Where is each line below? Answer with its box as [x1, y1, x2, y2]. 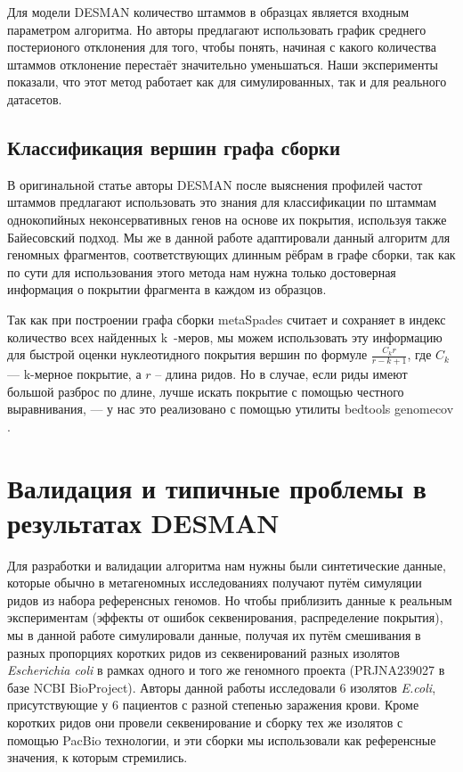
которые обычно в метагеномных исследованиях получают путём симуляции [7, 573, 422, 592]
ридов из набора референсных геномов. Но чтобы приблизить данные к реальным [7, 590, 452, 609]
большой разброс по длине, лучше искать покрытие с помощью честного [7, 382, 404, 400]
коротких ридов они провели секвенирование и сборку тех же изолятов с [7, 712, 403, 731]
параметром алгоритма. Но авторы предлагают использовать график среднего [7, 20, 426, 38]
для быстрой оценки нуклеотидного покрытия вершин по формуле [7, 345, 368, 364]
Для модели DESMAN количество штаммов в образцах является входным [7, 3, 410, 21]
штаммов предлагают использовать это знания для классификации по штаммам [7, 193, 437, 211]
